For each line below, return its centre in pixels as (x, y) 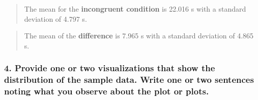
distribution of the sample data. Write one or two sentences (129, 80)
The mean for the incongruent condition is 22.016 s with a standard (135, 9)
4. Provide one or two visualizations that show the (110, 68)
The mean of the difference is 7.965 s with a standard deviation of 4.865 (139, 36)
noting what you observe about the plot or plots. (107, 91)
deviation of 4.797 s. (55, 18)
